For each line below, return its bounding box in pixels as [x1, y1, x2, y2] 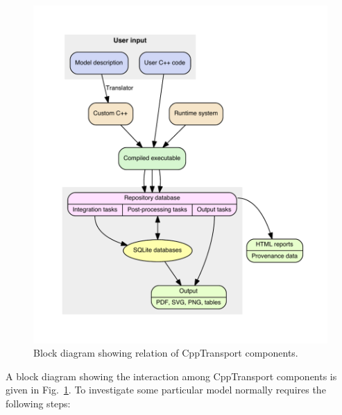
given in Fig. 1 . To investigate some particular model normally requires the [6, 382, 326, 397]
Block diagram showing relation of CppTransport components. [33, 345, 298, 360]
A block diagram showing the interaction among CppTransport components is [6, 368, 337, 383]
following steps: [6, 396, 71, 411]
